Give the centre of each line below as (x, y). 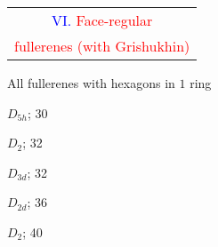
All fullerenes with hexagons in (91, 83)
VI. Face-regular (102, 20)
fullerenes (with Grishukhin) (102, 46)
